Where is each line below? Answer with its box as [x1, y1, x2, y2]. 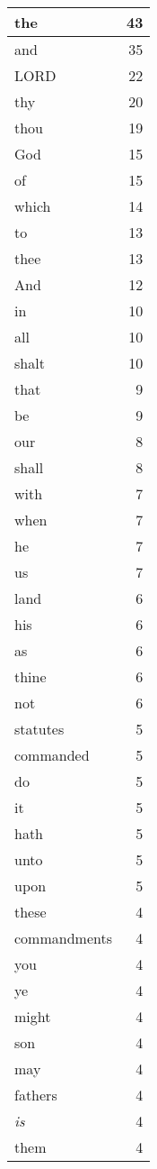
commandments [14, 927, 112, 948]
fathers [14, 1084, 57, 1105]
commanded [14, 744, 90, 765]
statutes [14, 718, 65, 739]
